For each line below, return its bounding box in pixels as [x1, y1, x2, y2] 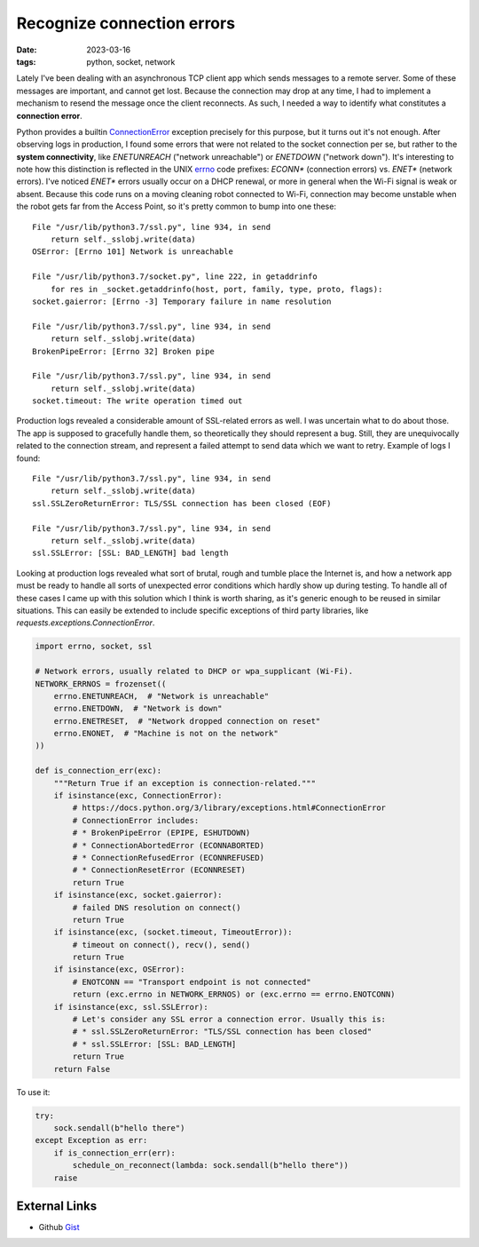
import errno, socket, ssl [35, 641, 153, 652]
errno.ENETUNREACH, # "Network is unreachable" [53, 691, 270, 701]
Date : [16, 44, 37, 55]
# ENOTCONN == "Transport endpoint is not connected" [72, 977, 311, 987]
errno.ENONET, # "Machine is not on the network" [53, 728, 279, 739]
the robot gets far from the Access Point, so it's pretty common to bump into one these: [16, 201, 337, 212]
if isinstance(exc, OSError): [53, 965, 185, 974]
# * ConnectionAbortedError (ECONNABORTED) [72, 840, 265, 850]
